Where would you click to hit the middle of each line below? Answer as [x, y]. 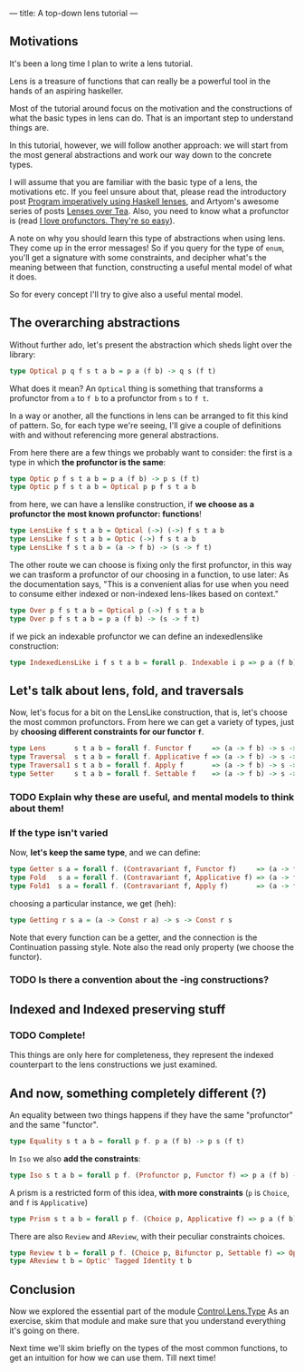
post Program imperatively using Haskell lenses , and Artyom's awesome [144, 201]
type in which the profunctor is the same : [88, 462]
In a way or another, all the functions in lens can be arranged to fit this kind [149, 416]
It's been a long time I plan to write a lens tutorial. [101, 64]
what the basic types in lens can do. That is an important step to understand [152, 118]
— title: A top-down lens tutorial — [74, 13]
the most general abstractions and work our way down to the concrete [141, 154]
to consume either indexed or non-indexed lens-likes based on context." [144, 593]
